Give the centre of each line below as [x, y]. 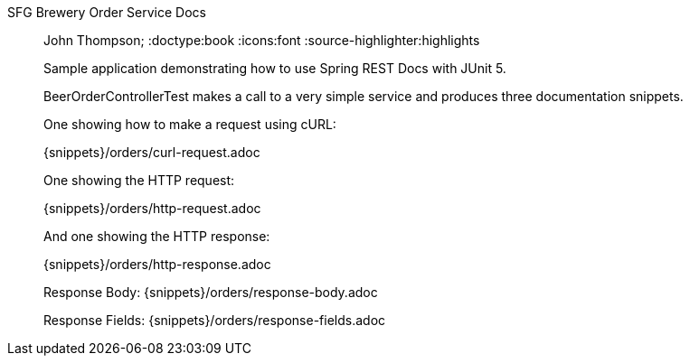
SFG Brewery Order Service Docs [107, 12]
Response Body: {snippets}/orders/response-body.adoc [211, 292]
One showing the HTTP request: [139, 180]
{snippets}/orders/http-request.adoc [152, 208]
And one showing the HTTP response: [157, 236]
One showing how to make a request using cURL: [190, 124]
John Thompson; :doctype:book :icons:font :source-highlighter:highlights [262, 40]
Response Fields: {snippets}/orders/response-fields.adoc [215, 320]
